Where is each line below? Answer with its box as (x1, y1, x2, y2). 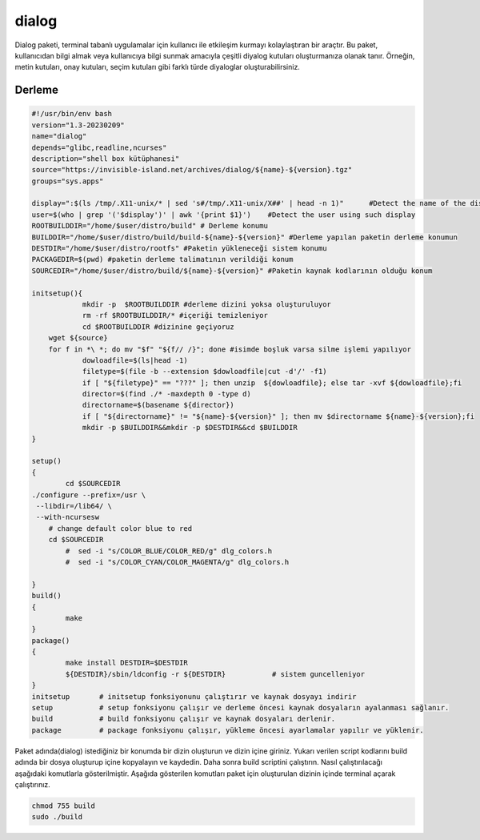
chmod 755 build (31, 801, 96, 810)
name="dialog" (31, 132, 87, 141)
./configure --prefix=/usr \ (31, 490, 146, 500)
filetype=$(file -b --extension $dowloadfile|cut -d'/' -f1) (82, 367, 327, 376)
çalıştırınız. (14, 779, 51, 789)
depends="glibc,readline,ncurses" (31, 143, 167, 152)
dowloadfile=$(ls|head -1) (82, 356, 188, 364)
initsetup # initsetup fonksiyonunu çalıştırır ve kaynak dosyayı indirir (31, 692, 357, 701)
